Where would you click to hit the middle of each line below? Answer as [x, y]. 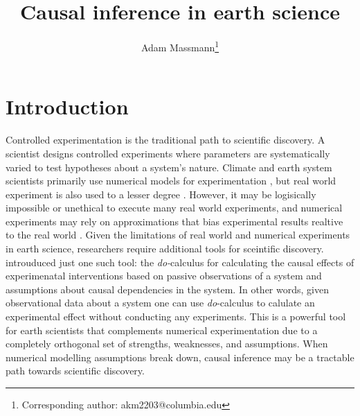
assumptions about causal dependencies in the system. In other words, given [167, 289]
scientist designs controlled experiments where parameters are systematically [168, 153]
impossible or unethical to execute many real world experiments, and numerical [174, 208]
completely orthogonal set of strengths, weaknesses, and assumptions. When [167, 344]
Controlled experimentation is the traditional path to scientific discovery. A [165, 140]
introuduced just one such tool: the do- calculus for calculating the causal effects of [180, 262]
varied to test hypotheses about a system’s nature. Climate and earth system [169, 167]
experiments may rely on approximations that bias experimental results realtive [174, 221]
